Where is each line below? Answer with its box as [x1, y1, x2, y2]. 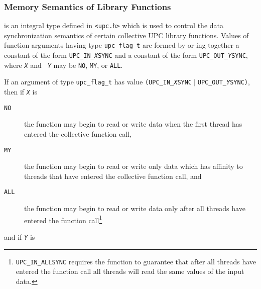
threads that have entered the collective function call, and [24, 170, 202, 181]
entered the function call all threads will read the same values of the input [16, 266, 244, 276]
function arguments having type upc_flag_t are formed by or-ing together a [4, 40, 239, 50]
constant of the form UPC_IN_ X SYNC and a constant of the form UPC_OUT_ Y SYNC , [4, 50, 248, 60]
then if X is [4, 86, 37, 97]
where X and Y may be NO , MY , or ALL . [4, 59, 123, 70]
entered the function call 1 [24, 213, 102, 225]
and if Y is [4, 231, 35, 242]
